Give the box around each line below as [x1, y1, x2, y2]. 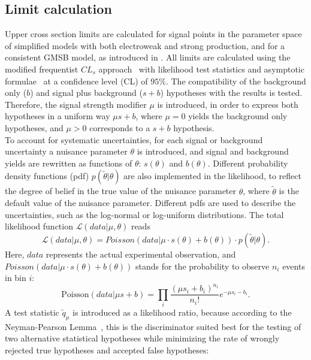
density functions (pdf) [5, 170, 89, 182]
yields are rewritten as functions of [5, 156, 132, 169]
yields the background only [188, 110, 288, 122]
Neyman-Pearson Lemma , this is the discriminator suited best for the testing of [5, 320, 301, 332]
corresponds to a [89, 121, 150, 134]
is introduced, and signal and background [137, 145, 289, 158]
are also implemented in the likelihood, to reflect [123, 170, 301, 182]
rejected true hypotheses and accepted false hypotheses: [5, 343, 209, 356]
